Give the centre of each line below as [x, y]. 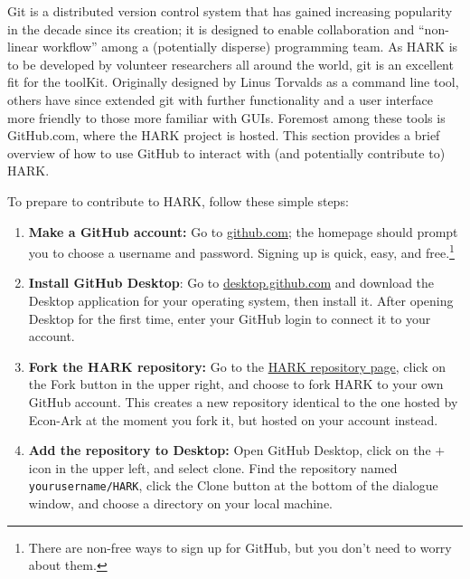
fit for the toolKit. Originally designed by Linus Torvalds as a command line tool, [233, 82]
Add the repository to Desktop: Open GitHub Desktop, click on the [230, 450]
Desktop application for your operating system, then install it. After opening [241, 300]
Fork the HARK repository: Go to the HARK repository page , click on [237, 366]
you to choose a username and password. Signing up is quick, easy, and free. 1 [241, 251]
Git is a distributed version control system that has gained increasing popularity [230, 11]
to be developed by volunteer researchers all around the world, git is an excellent [230, 64]
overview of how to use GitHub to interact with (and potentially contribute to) [226, 152]
